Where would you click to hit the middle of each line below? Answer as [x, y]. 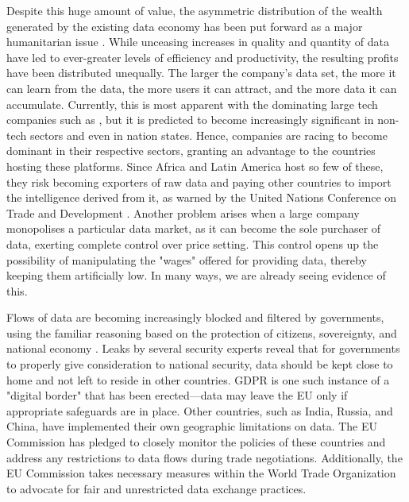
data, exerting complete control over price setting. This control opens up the [193, 243]
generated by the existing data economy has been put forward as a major [185, 26]
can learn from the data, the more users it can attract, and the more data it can [202, 88]
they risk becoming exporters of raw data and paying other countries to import [199, 181]
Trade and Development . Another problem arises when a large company [183, 212]
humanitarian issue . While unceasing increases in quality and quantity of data [198, 42]
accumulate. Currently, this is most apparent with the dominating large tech [192, 104]
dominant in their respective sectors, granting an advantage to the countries [191, 151]
